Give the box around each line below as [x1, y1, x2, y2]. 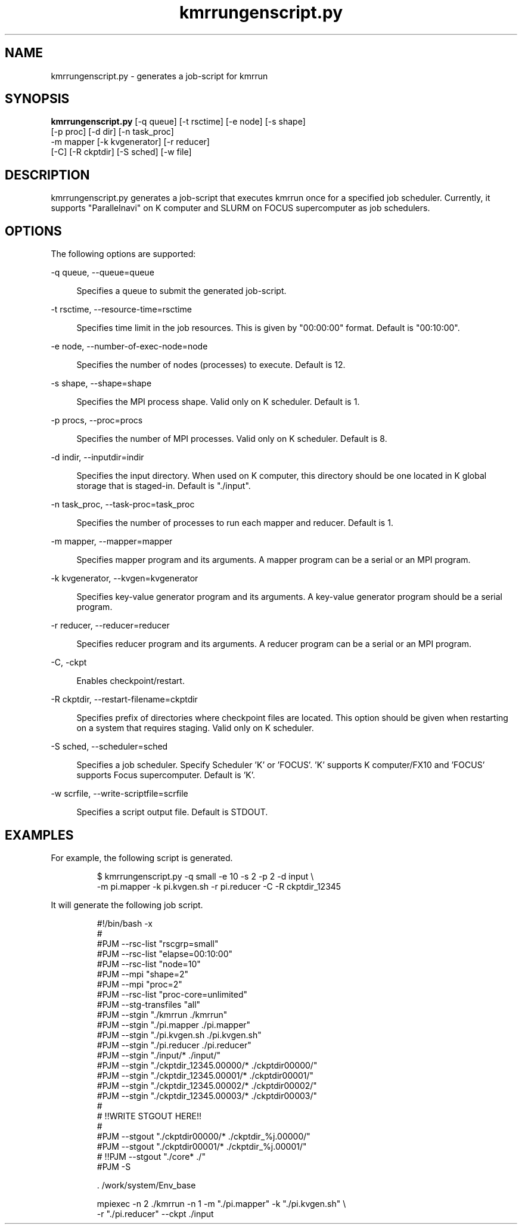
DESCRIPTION [5, 167, 90, 182]
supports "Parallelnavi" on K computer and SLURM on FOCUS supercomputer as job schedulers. [51, 203, 430, 213]
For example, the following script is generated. [51, 852, 233, 863]
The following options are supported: [51, 249, 196, 259]
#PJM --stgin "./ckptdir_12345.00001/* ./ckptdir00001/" [97, 1070, 314, 1081]
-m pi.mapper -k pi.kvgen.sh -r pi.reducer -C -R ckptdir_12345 [97, 881, 341, 891]
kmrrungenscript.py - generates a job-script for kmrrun [51, 70, 268, 81]
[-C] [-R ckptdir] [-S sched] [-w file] [51, 147, 192, 157]
